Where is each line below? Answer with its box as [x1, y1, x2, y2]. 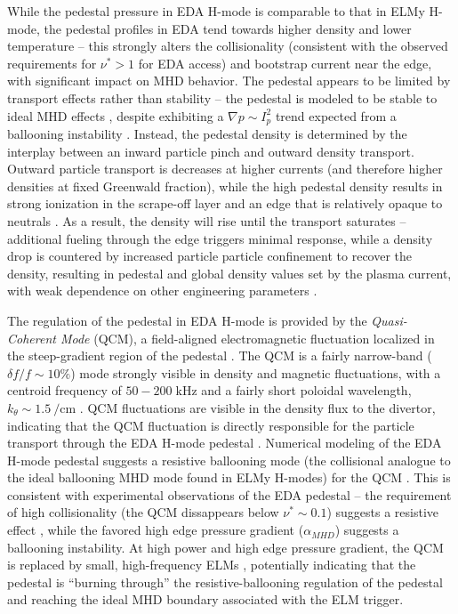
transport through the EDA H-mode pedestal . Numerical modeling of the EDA [7, 433, 442, 452]
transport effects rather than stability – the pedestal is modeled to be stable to [7, 88, 438, 107]
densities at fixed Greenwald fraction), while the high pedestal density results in [7, 176, 443, 195]
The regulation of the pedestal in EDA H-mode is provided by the [7, 311, 367, 329]
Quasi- [371, 311, 407, 329]
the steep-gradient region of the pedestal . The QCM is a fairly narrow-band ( [7, 346, 432, 365]
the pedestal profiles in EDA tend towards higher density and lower [44, 19, 412, 37]
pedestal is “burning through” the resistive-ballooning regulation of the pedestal [7, 572, 443, 591]
